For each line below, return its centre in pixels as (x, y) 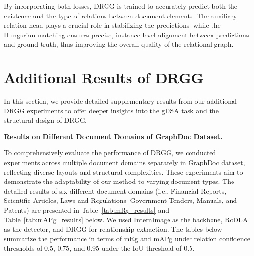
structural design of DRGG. (46, 120)
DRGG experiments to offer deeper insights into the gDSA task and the (111, 110)
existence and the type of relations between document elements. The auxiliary (121, 15)
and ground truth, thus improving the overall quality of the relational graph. (119, 44)
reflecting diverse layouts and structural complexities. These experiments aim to (124, 172)
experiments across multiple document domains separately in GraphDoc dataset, (125, 162)
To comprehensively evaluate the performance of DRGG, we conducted (110, 153)
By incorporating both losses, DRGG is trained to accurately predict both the (121, 6)
